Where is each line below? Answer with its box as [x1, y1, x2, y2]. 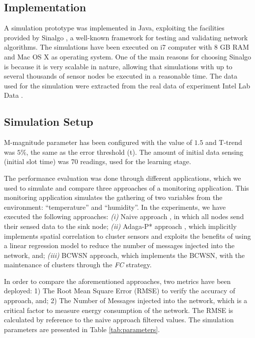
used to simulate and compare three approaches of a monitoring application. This [4, 182, 249, 193]
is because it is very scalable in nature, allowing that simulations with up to [4, 61, 232, 71]
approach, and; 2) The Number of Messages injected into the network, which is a [4, 295, 248, 306]
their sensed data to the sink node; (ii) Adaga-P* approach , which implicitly [4, 221, 237, 231]
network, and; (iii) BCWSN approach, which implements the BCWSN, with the [4, 250, 245, 260]
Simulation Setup [4, 114, 93, 129]
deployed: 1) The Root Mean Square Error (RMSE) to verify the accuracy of [4, 285, 235, 296]
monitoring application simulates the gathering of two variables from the [4, 192, 223, 202]
